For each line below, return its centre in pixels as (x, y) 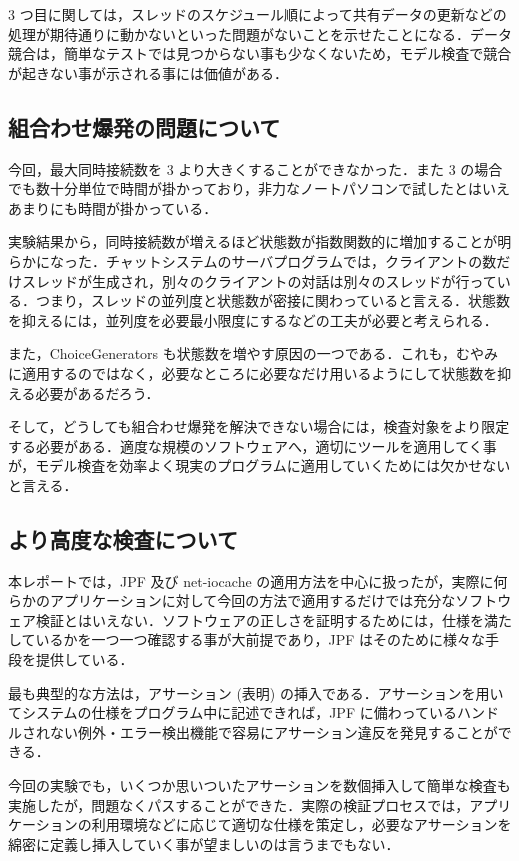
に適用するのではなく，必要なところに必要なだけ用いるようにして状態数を (253, 372)
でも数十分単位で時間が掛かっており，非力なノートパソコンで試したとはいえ (259, 188)
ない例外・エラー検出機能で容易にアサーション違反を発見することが (273, 731)
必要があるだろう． (97, 392)
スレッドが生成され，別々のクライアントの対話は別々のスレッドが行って (259, 280)
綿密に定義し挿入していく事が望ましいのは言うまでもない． (204, 843)
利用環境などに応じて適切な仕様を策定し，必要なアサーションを (301, 824)
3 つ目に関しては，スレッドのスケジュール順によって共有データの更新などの (257, 14)
